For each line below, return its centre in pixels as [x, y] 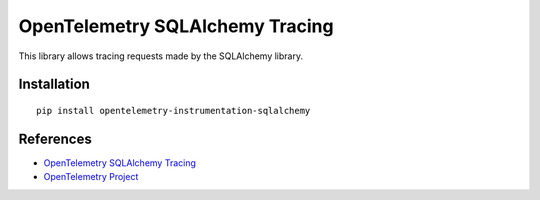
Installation [54, 84]
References [55, 138]
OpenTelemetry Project [91, 177]
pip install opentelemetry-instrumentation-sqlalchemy [173, 110]
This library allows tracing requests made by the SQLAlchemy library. [161, 56]
